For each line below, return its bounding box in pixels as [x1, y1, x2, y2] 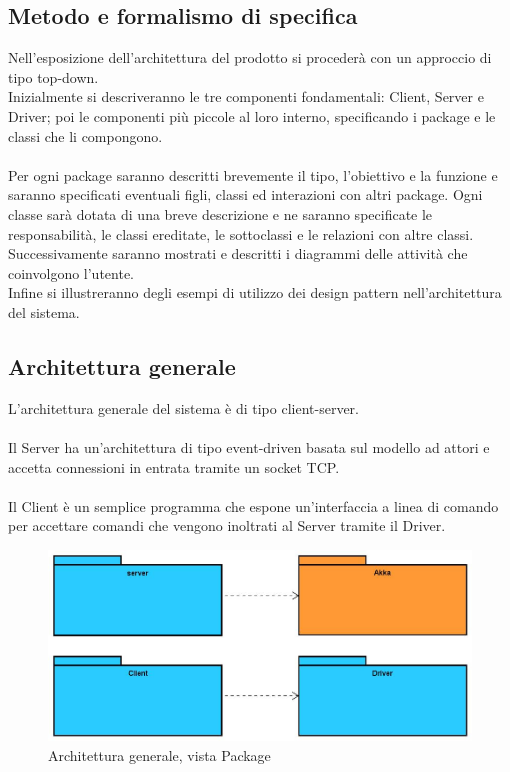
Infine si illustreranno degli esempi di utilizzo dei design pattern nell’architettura [8, 282, 502, 303]
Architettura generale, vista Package [48, 744, 271, 765]
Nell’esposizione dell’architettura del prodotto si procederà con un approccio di [8, 47, 492, 68]
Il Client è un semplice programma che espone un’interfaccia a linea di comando [8, 495, 499, 516]
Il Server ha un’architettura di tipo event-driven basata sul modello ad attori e [8, 436, 490, 457]
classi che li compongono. [8, 125, 163, 146]
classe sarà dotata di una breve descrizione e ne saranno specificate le [8, 203, 433, 224]
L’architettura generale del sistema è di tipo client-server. [8, 397, 359, 418]
